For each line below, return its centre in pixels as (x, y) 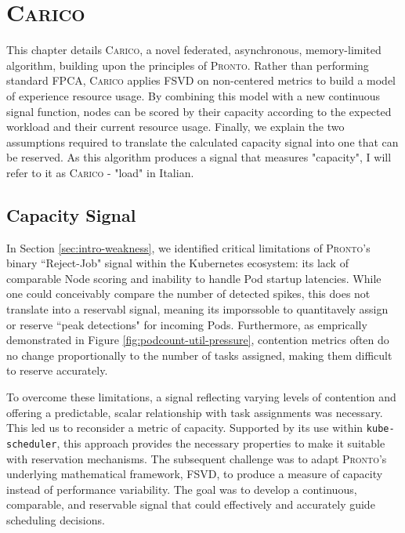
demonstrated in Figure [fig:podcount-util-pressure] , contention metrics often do (198, 340)
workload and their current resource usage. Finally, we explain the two (175, 127)
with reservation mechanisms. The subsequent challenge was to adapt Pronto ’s (197, 458)
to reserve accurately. (57, 370)
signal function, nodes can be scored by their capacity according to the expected (199, 111)
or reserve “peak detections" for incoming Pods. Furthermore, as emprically (187, 324)
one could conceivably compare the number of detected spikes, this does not (188, 294)
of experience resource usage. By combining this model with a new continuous (193, 95)
